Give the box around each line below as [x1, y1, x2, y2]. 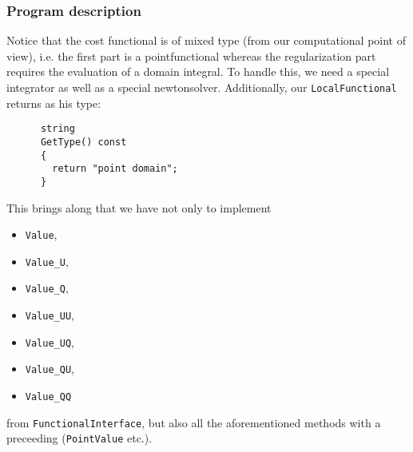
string [40, 123, 75, 135]
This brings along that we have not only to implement [6, 199, 272, 216]
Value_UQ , [25, 333, 74, 350]
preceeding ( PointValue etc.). [6, 430, 153, 446]
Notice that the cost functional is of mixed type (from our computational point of [6, 32, 406, 49]
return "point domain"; [52, 163, 178, 175]
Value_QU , [25, 360, 74, 377]
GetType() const [40, 136, 127, 148]
